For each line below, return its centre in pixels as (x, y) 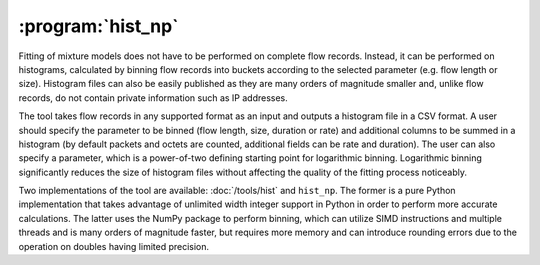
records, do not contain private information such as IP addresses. (153, 97)
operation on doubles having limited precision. (114, 246)
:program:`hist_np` (98, 26)
